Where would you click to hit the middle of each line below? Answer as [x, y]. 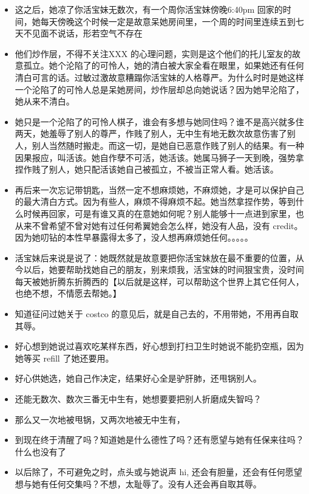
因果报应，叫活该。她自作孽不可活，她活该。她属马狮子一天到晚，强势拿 [159, 157]
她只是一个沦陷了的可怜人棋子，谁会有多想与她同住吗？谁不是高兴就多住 [159, 121]
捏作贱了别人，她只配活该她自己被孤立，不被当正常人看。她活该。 [147, 169]
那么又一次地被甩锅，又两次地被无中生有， [100, 419]
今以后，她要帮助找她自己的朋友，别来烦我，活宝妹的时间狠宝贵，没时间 [159, 269]
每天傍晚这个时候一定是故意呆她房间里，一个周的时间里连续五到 [168, 21]
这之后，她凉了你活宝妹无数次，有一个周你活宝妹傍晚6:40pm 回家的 [149, 9]
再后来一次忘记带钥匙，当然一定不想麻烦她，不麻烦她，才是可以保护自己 [159, 189]
